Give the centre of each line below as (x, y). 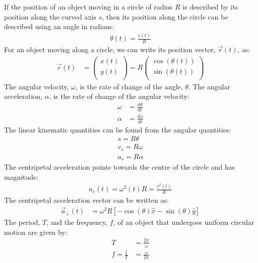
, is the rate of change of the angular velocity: (119, 96)
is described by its (210, 7)
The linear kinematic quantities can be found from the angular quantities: (118, 129)
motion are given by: (36, 232)
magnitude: (21, 176)
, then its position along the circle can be (165, 16)
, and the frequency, (77, 222)
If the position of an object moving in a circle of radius (88, 7)
